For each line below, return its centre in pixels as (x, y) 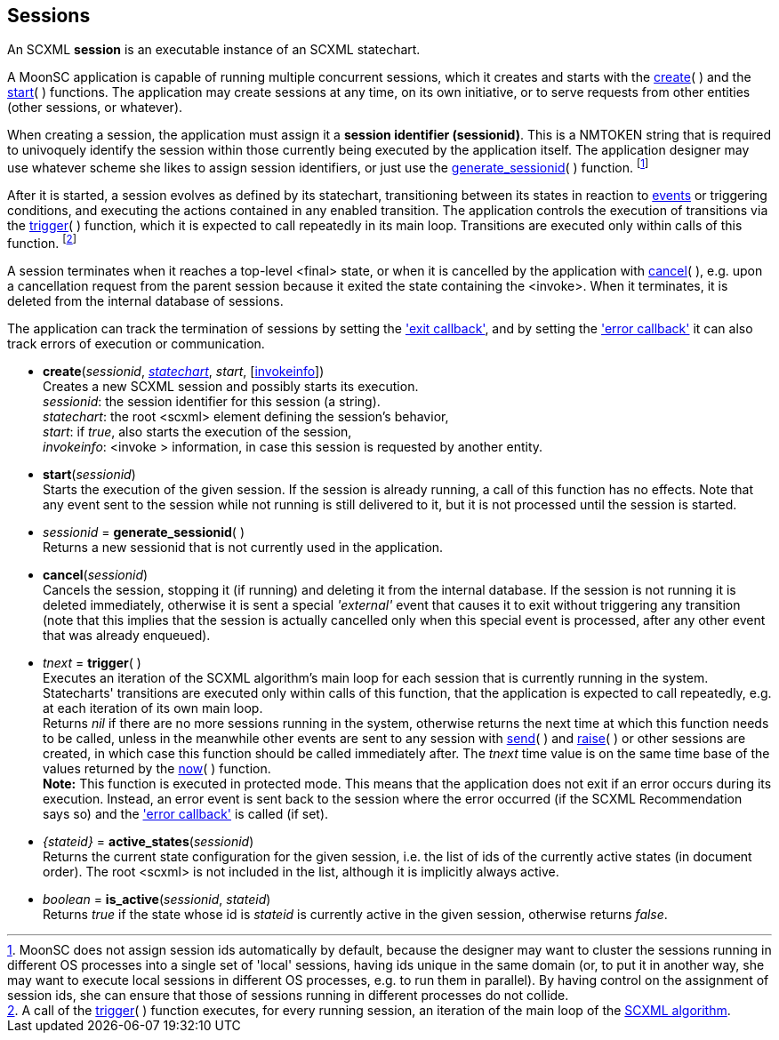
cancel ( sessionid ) (96, 574)
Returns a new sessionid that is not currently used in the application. (243, 547)
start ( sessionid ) (89, 474)
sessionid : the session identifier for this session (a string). (212, 401)
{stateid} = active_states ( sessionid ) (149, 841)
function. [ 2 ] (42, 242)
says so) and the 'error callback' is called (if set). (186, 813)
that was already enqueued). (127, 635)
